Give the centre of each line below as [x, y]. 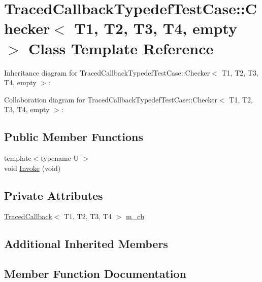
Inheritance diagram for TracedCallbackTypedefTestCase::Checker [107, 72]
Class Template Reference [121, 48]
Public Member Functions [74, 137]
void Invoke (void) [32, 168]
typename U [60, 158]
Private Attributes [54, 195]
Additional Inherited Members [86, 244]
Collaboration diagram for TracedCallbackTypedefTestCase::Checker [111, 99]
